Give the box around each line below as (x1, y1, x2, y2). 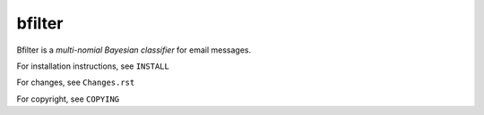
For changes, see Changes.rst (16, 77, 135, 88)
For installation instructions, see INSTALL (16, 61, 169, 71)
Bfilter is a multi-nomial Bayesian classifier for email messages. (16, 45, 251, 55)
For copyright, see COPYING (16, 94, 120, 104)
